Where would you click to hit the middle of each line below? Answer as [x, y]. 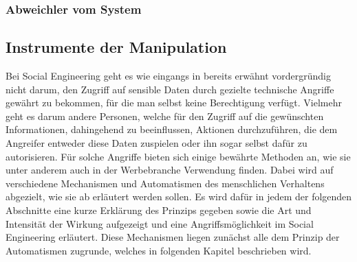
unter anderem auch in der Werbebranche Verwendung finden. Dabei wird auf [170, 170]
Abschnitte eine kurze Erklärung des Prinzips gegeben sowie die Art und [159, 210]
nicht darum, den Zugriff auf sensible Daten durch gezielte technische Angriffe [170, 89]
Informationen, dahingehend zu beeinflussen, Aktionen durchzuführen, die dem [172, 129]
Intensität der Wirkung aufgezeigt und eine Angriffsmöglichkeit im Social [160, 223]
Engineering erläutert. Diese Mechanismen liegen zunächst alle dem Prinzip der [173, 237]
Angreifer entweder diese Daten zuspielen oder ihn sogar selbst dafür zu [156, 143]
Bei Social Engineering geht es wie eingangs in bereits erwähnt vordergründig [168, 76]
